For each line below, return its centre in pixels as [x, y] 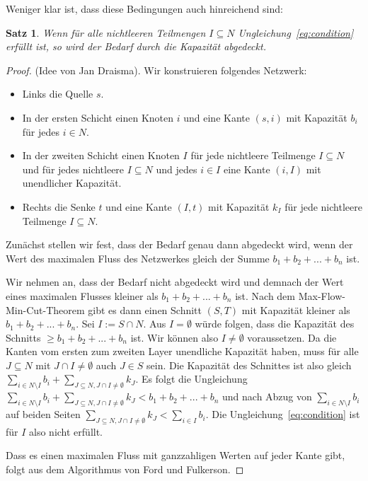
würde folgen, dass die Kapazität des [275, 324]
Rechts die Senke [59, 206]
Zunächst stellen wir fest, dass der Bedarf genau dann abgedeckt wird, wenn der [179, 244]
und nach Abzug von [267, 396]
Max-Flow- [322, 295]
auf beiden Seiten [43, 414]
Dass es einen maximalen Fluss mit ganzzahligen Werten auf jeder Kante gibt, [176, 455]
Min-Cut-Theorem [45, 309]
